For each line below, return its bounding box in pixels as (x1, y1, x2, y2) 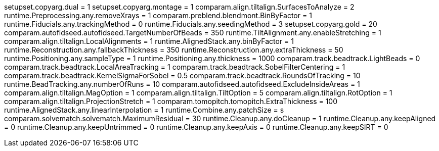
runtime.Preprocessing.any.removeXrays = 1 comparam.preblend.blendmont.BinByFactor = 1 (4, 11, 312, 20)
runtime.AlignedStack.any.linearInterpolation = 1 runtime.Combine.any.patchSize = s (4, 106, 284, 114)
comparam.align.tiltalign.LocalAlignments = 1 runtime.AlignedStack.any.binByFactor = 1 (4, 37, 294, 45)
